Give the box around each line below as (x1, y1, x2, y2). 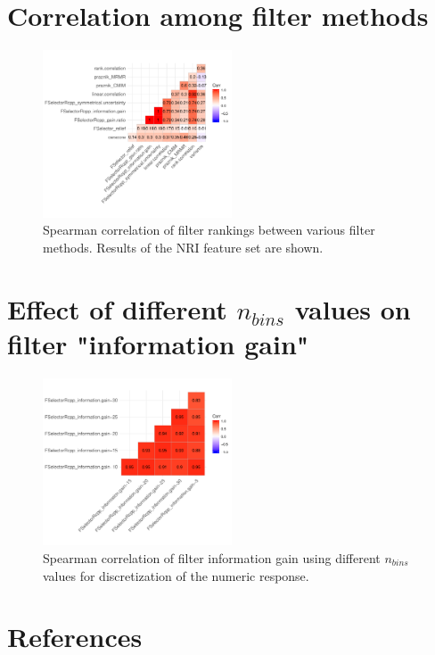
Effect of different (7, 290, 227, 327)
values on (294, 290, 411, 327)
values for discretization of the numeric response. (43, 566, 309, 585)
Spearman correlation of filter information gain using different (43, 548, 381, 567)
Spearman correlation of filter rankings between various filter (43, 220, 375, 239)
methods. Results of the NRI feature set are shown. (43, 237, 324, 256)
